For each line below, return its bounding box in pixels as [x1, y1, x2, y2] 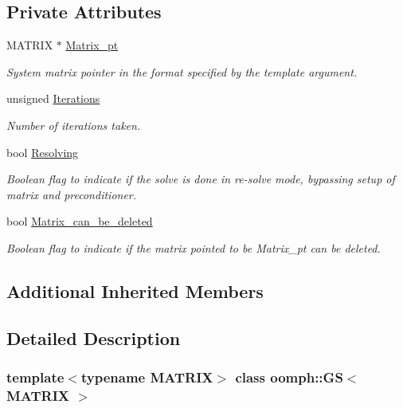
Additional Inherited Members [6, 278, 264, 303]
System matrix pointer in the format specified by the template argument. [6, 63, 358, 80]
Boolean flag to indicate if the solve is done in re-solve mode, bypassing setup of [6, 171, 395, 187]
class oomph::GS [235, 367, 343, 387]
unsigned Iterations [6, 90, 100, 107]
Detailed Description [6, 325, 181, 350]
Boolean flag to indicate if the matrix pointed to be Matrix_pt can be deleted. [6, 239, 381, 256]
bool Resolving [6, 143, 79, 160]
